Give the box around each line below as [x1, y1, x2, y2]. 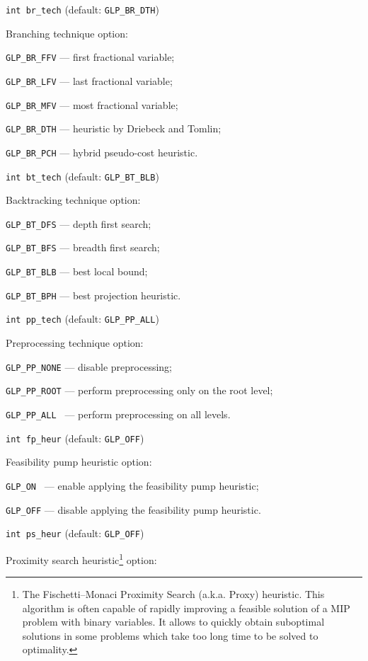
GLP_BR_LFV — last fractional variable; [6, 73, 173, 88]
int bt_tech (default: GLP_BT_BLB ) [6, 168, 159, 183]
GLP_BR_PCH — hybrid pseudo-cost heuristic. [6, 144, 198, 159]
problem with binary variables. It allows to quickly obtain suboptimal [22, 614, 325, 629]
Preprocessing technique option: [6, 335, 144, 350]
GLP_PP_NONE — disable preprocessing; [6, 359, 173, 374]
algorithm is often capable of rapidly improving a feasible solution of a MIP [22, 600, 350, 615]
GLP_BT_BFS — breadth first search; [6, 240, 160, 255]
